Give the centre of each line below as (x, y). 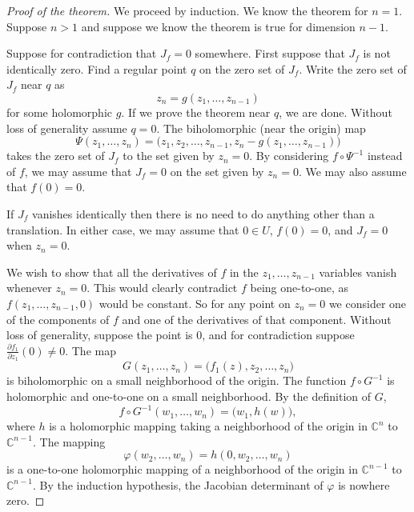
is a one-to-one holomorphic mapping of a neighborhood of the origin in (182, 469)
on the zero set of (242, 68)
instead (385, 156)
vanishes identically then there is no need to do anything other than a (203, 213)
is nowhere (364, 484)
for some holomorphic (59, 112)
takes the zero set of (56, 156)
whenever (29, 288)
